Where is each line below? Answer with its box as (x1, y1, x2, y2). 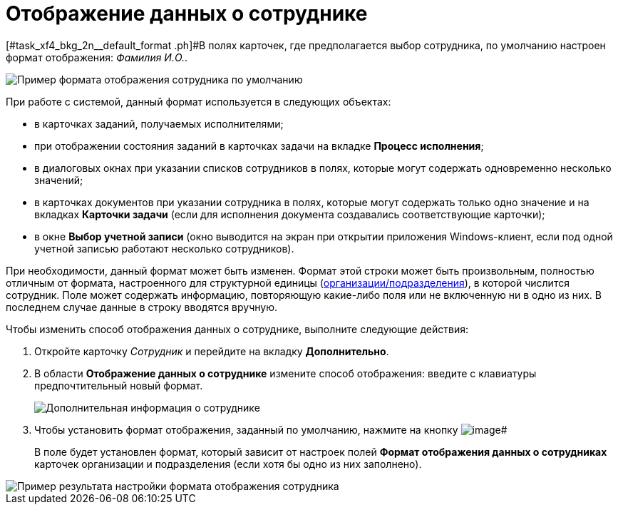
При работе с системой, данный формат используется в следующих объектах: (6, 95, 391, 108)
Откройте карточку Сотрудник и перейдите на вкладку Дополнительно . (34, 345, 389, 357)
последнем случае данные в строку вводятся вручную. (6, 300, 278, 313)
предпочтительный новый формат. (34, 379, 203, 392)
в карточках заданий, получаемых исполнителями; (34, 117, 284, 130)
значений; (34, 173, 83, 186)
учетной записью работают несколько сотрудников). (34, 242, 294, 255)
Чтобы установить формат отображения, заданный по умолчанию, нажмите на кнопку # (34, 423, 508, 436)
